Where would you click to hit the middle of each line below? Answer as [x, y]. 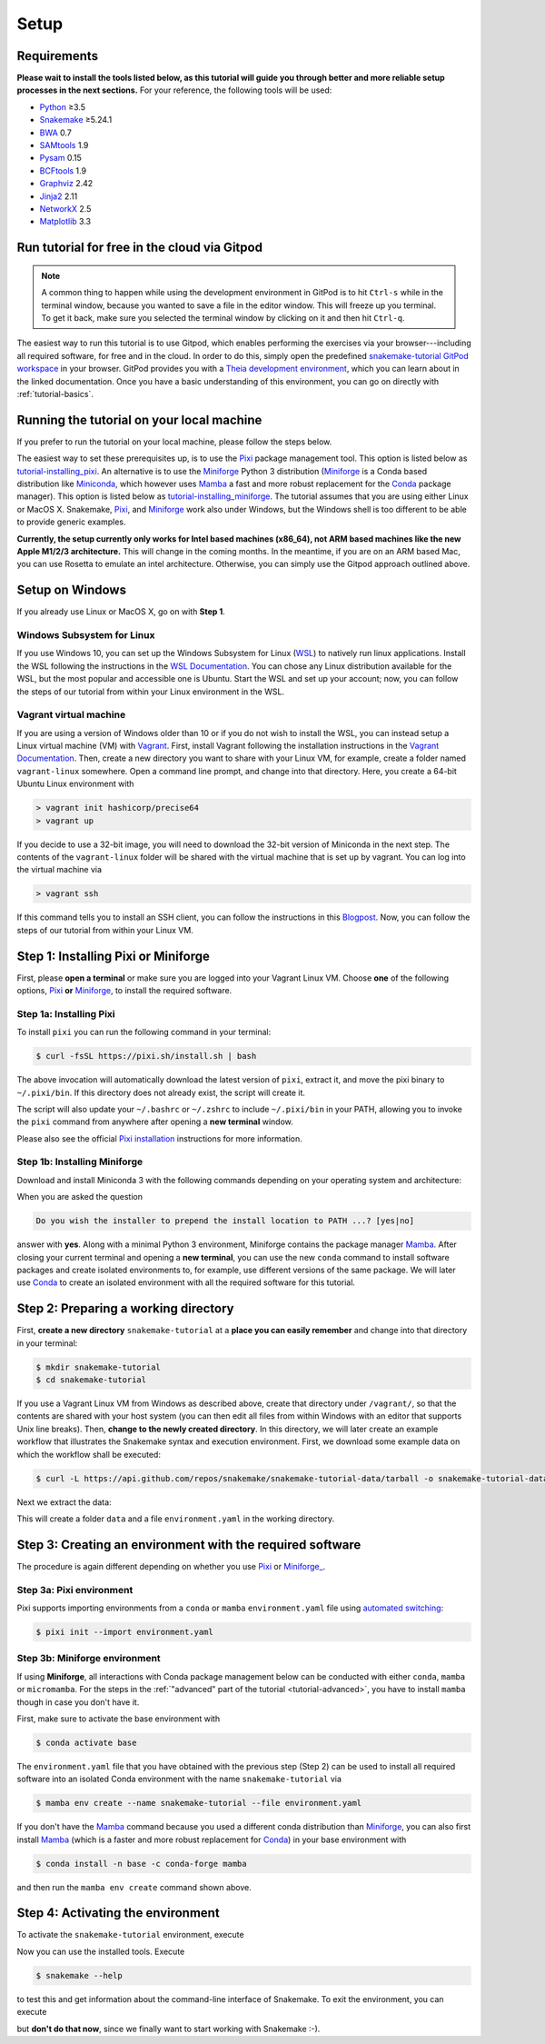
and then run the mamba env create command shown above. [134, 1887]
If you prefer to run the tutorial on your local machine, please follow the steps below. [174, 442]
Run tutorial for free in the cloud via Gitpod [140, 248]
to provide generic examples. [71, 522]
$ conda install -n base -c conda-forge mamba [141, 1864]
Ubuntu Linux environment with [75, 784]
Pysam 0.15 [60, 158]
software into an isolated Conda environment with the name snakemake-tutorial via [179, 1779]
